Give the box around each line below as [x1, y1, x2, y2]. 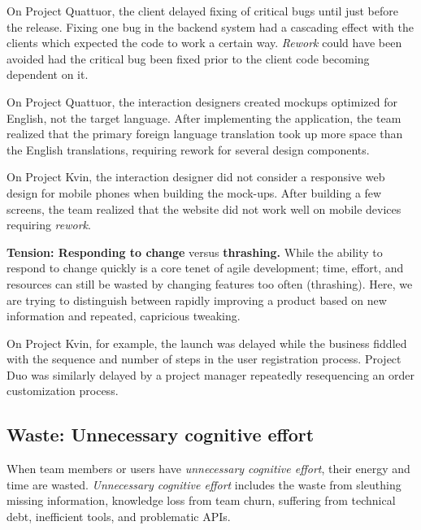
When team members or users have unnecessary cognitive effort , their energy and [7, 460, 410, 477]
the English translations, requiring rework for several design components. [7, 141, 370, 158]
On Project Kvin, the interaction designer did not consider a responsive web [7, 168, 385, 185]
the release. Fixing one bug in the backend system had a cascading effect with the [7, 18, 414, 35]
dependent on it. [7, 66, 89, 83]
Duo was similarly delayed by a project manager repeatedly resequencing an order [7, 366, 414, 383]
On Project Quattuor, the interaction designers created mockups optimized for [7, 93, 397, 110]
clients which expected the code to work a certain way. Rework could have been [7, 34, 402, 51]
